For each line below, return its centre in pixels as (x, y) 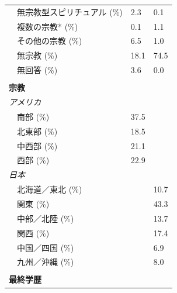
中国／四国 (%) (45, 247)
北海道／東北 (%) (49, 189)
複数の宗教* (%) (47, 26)
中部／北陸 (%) (45, 218)
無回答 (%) (37, 70)
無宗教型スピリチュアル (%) (70, 11)
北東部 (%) (37, 131)
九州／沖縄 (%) (45, 262)
